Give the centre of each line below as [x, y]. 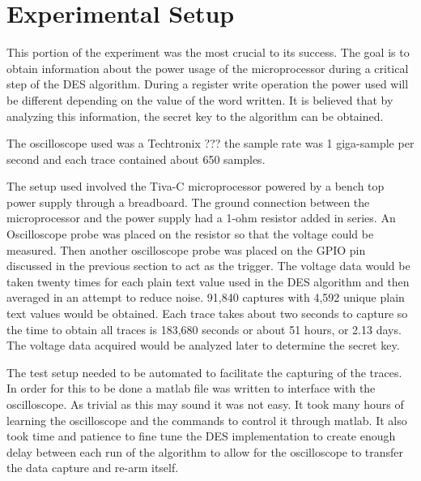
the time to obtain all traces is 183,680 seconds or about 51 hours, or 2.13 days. [204, 329]
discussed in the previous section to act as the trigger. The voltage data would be [208, 266]
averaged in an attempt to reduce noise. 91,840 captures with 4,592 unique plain [206, 297]
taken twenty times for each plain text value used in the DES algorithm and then [208, 281]
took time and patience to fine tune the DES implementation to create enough [201, 436]
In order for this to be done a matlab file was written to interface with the [191, 388]
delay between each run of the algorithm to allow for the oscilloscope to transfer [205, 451]
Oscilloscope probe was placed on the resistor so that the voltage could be [190, 234]
